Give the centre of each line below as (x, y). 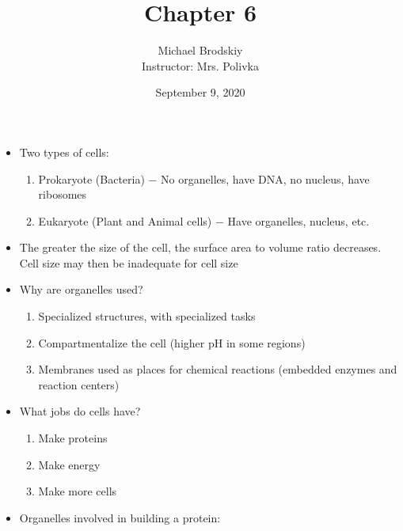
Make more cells (78, 491)
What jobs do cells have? (80, 411)
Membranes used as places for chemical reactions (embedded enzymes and (218, 369)
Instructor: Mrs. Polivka (200, 65)
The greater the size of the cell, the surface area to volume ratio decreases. (200, 247)
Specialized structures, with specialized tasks (147, 316)
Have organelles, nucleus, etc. (298, 220)
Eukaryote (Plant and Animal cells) (125, 220)
